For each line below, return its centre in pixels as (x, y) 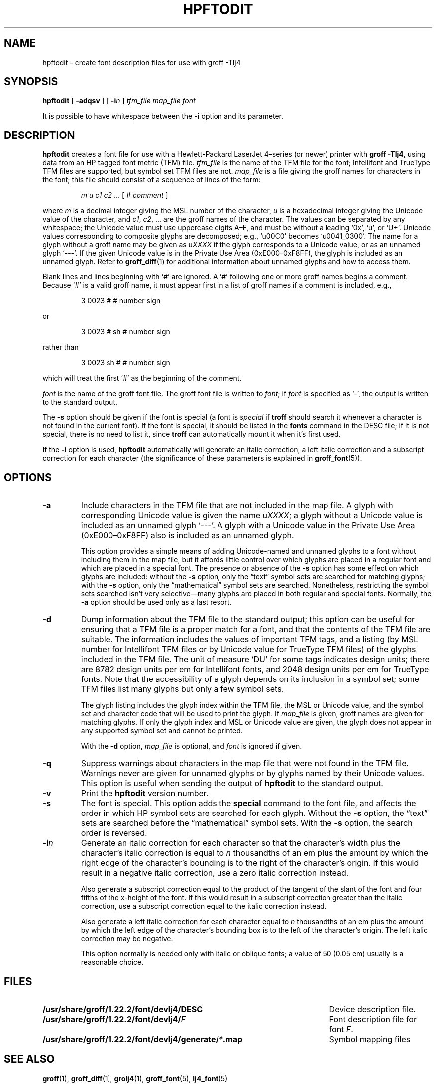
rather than (60, 347)
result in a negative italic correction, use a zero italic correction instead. (215, 873)
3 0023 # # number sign (121, 301)
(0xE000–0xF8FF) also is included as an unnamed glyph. (187, 535)
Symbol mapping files (370, 1039)
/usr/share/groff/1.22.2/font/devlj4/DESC (123, 1009)
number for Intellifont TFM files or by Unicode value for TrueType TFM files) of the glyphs (248, 649)
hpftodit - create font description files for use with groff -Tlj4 (142, 62)
